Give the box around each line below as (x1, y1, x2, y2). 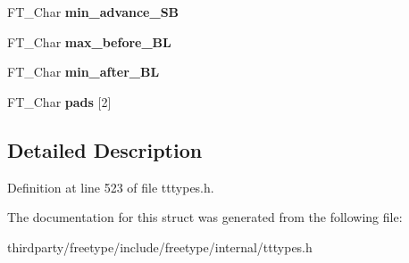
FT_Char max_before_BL (7, 32, 171, 51)
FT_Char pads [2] (7, 92, 112, 111)
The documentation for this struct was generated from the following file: (7, 208, 403, 226)
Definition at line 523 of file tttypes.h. (7, 177, 214, 196)
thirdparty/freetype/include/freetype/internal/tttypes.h (7, 237, 313, 256)
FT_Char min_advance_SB (7, 3, 179, 21)
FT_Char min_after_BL (7, 62, 160, 81)
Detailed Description (7, 136, 203, 163)
